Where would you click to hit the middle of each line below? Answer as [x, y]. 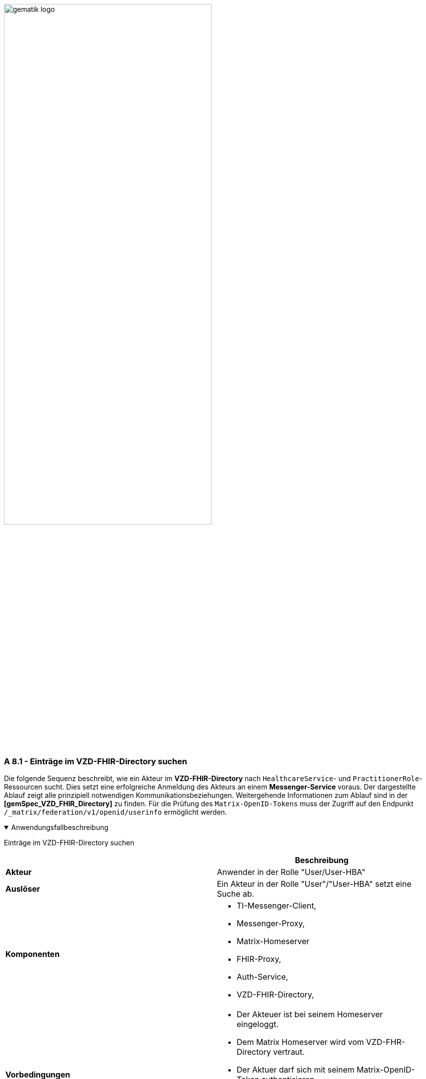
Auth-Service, [263, 977]
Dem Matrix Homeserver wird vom [301, 1042]
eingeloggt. [258, 1024]
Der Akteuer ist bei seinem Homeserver [310, 1015]
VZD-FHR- [386, 1042]
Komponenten [33, 954]
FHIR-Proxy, [259, 959]
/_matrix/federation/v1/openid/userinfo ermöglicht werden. [116, 812]
